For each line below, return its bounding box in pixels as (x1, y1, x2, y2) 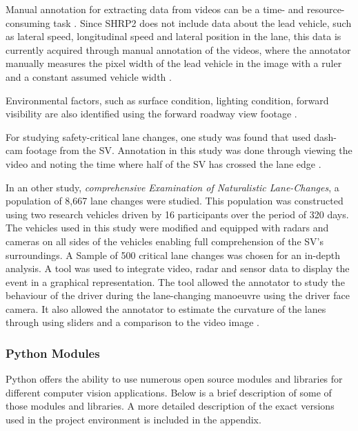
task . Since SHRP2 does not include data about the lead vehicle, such (53, 15, 352, 30)
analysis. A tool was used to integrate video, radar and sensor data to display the (6, 261, 350, 276)
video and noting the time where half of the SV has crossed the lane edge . (6, 156, 321, 171)
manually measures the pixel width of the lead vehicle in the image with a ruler (6, 56, 342, 70)
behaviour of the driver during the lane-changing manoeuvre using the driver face (6, 288, 350, 303)
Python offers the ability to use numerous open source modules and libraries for (6, 372, 343, 386)
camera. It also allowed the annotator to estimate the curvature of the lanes (6, 301, 326, 316)
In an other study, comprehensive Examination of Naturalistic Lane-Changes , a (6, 180, 339, 194)
